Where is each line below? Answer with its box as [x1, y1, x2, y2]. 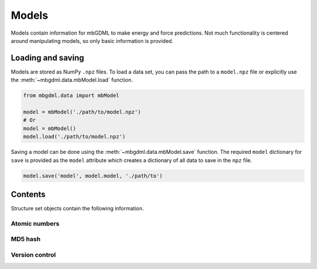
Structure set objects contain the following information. [11, 205, 144, 212]
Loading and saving [11, 53, 85, 63]
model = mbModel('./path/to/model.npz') [23, 109, 141, 115]
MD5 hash [11, 235, 41, 243]
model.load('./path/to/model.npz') [23, 133, 126, 140]
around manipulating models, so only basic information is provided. [11, 37, 174, 44]
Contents [11, 189, 46, 199]
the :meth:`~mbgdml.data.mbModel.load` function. [11, 76, 133, 83]
